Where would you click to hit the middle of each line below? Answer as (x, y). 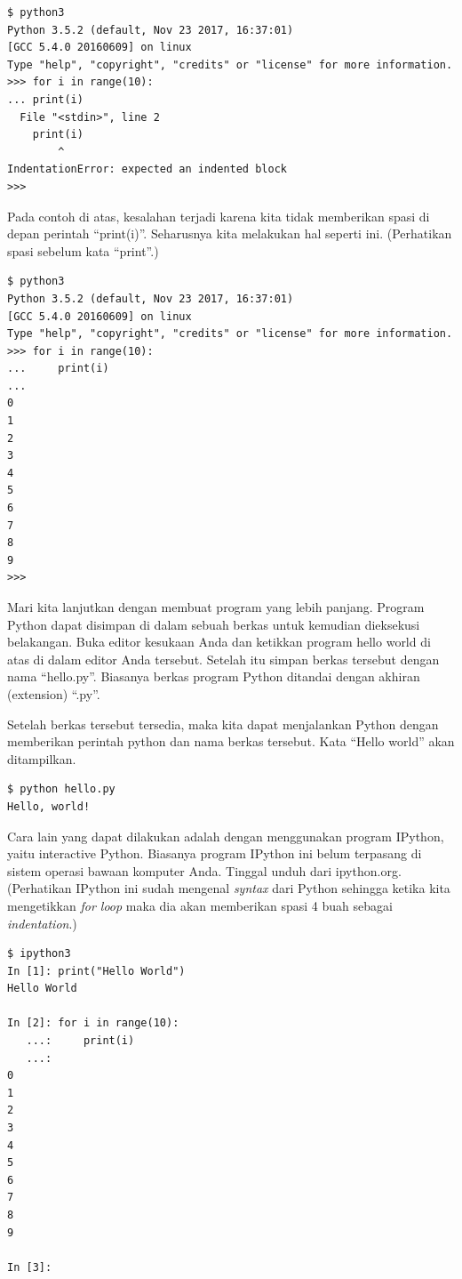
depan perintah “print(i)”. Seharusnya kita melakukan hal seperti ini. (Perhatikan (230, 233)
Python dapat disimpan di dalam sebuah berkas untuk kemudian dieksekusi (214, 624)
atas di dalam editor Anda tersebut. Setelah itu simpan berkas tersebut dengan (223, 659)
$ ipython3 (39, 954)
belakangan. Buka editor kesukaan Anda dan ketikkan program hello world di (219, 642)
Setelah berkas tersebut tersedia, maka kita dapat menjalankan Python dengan (223, 724)
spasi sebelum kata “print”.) (83, 250)
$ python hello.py (61, 789)
